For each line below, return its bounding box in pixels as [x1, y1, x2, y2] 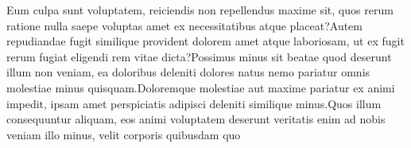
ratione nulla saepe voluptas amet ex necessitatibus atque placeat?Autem [6, 17, 363, 33]
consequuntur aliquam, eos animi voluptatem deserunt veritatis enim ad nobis [6, 111, 386, 127]
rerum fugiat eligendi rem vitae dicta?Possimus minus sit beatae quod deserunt [6, 48, 392, 64]
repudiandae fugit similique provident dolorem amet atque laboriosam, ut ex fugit [6, 33, 405, 49]
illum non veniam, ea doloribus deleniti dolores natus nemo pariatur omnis [6, 64, 370, 80]
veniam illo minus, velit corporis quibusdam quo [6, 126, 241, 142]
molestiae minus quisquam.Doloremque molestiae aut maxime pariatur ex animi [6, 79, 395, 95]
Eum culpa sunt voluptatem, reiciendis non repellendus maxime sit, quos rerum [6, 2, 394, 18]
